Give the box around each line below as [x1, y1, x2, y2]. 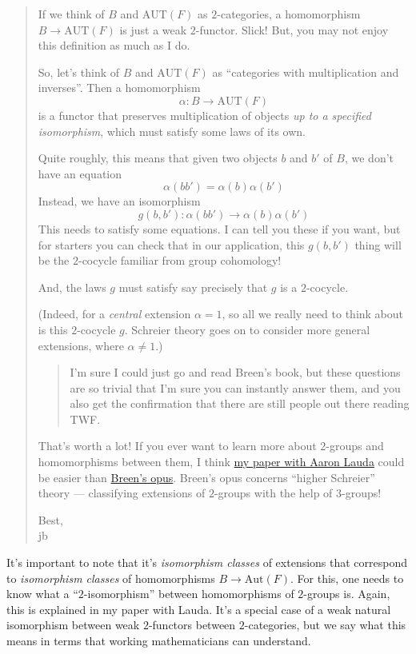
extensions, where [38, 337, 124, 353]
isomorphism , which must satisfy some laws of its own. [38, 122, 306, 139]
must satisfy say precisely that [118, 278, 268, 295]
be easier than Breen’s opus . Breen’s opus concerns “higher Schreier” [38, 469, 375, 485]
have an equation [38, 165, 122, 181]
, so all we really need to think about [222, 305, 404, 322]
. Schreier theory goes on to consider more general [124, 321, 370, 337]
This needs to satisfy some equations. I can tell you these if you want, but [38, 220, 401, 237]
